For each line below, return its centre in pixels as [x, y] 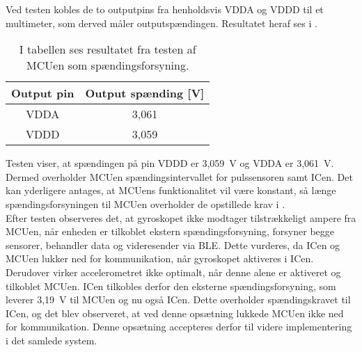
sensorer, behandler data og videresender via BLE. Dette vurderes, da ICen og [173, 245]
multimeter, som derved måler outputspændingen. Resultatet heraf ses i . [162, 23]
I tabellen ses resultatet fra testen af [108, 49]
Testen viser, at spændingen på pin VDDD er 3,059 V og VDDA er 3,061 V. [170, 163]
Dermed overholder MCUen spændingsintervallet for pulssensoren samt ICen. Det [179, 176]
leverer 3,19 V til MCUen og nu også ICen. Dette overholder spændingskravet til [178, 299]
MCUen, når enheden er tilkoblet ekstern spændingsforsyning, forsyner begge [170, 231]
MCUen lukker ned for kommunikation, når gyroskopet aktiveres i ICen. [160, 258]
